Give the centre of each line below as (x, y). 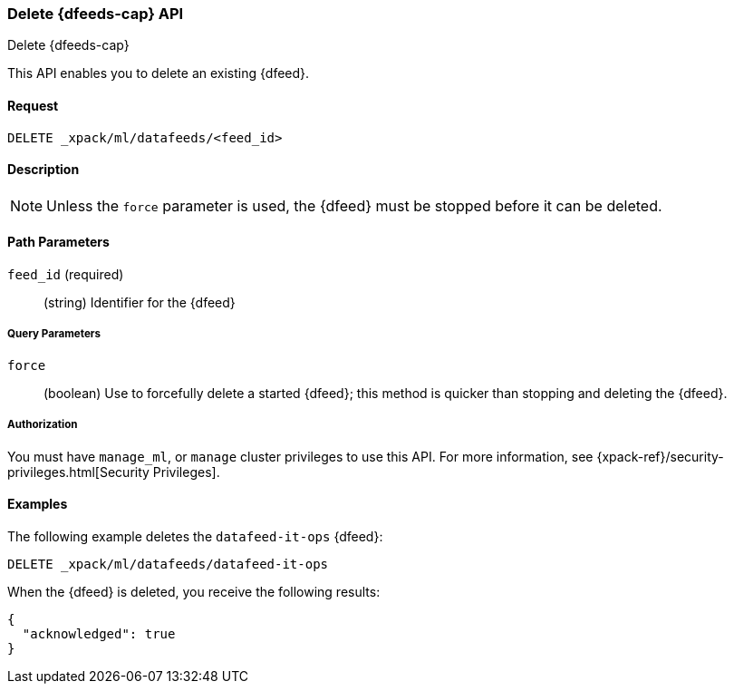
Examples (38, 504)
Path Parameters (58, 242)
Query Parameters (54, 334)
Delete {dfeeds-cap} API (96, 14)
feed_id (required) (66, 275)
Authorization (43, 425)
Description (43, 170)
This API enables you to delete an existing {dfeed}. (159, 73)
